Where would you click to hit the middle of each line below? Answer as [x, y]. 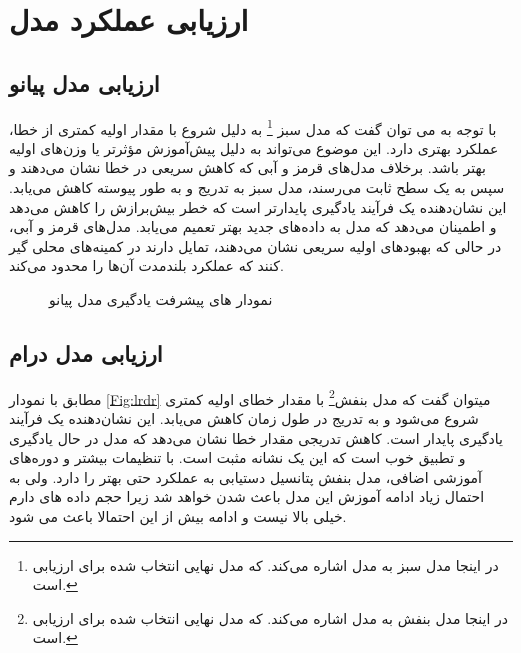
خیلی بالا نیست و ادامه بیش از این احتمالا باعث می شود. [178, 516]
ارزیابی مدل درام [86, 352]
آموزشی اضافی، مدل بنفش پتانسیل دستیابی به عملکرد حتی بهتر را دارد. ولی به [246, 476]
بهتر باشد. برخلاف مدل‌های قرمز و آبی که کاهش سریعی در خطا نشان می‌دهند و [247, 167]
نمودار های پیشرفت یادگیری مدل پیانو [161, 298]
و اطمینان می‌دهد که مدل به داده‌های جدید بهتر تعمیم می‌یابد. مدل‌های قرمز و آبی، [253, 226]
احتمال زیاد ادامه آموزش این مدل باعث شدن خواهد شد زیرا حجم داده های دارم [247, 496]
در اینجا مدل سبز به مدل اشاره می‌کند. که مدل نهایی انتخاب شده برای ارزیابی [265, 564]
